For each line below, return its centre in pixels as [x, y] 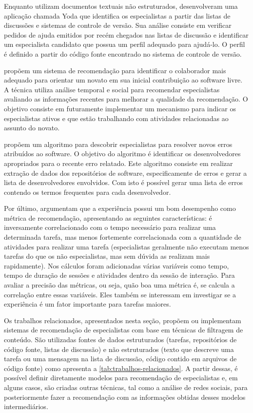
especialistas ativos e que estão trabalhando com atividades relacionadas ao [116, 118]
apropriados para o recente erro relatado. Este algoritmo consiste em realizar [118, 163]
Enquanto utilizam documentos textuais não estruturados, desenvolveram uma [121, 6]
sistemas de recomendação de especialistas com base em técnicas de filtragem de [124, 330]
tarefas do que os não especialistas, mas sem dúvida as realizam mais [107, 256]
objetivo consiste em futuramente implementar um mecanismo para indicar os [120, 108]
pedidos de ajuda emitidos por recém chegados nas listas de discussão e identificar [126, 34]
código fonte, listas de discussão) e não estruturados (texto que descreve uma [119, 349]
